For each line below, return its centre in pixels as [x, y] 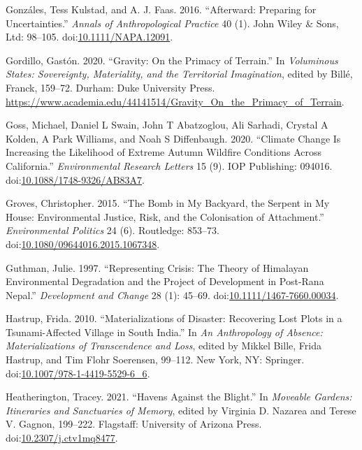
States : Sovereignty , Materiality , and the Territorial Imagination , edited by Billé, [179, 74]
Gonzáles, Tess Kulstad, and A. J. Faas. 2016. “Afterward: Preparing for [161, 9]
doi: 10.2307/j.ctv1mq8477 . [62, 438]
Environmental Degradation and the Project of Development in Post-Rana [165, 281]
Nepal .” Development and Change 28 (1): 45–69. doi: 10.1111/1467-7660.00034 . [172, 295]
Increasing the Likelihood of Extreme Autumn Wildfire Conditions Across [164, 152]
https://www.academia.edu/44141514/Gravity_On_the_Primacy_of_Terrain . [175, 101]
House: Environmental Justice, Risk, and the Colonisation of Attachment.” [165, 216]
